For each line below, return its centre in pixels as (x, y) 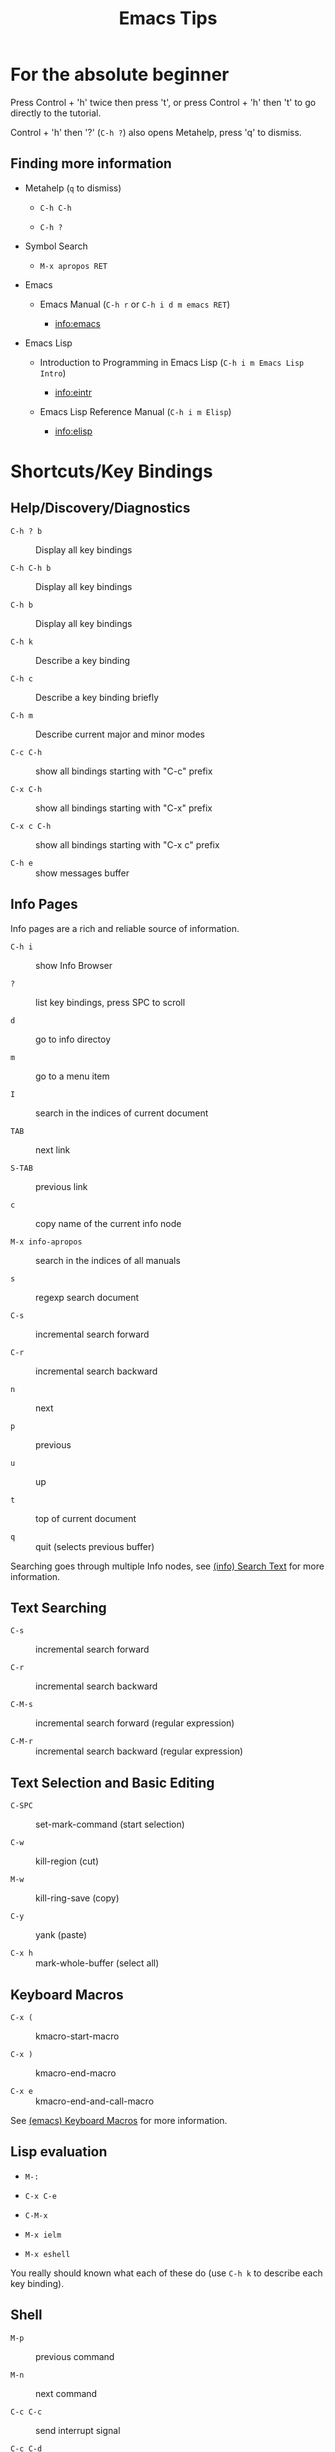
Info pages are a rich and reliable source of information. (125, 928)
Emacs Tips (168, 18)
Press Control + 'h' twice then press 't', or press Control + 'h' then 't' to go (163, 102)
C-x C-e (40, 2196)
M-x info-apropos (46, 1242)
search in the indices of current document (122, 1113)
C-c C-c (26, 2412)
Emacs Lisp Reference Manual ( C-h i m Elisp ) (135, 411)
